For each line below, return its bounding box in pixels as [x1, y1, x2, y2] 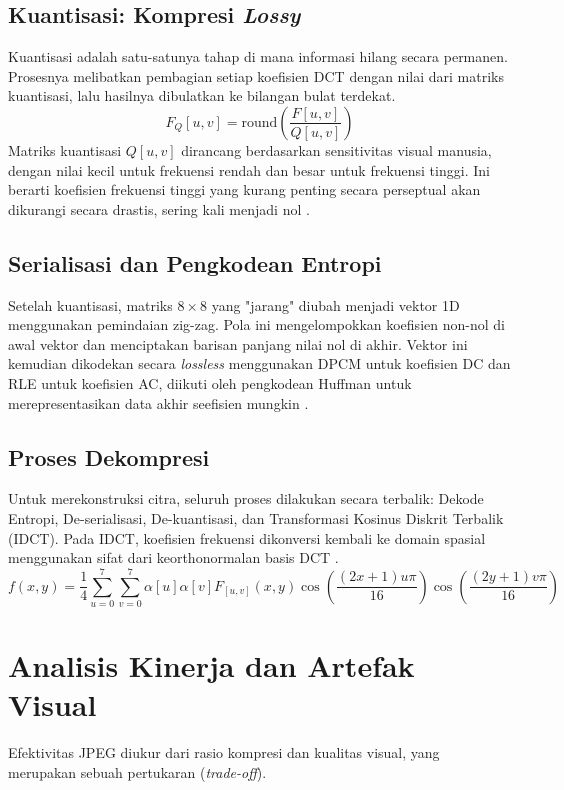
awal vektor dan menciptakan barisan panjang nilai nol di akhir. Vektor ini [8, 333, 468, 354]
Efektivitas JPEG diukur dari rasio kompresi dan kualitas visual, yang [8, 742, 440, 763]
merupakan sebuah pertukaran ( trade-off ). [8, 761, 267, 782]
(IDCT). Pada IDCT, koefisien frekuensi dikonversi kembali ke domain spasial [8, 527, 486, 548]
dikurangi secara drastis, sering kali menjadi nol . [8, 198, 310, 219]
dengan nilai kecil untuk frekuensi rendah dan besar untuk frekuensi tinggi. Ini [8, 159, 490, 180]
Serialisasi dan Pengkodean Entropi [8, 247, 382, 278]
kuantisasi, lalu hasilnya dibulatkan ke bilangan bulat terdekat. [8, 85, 396, 106]
